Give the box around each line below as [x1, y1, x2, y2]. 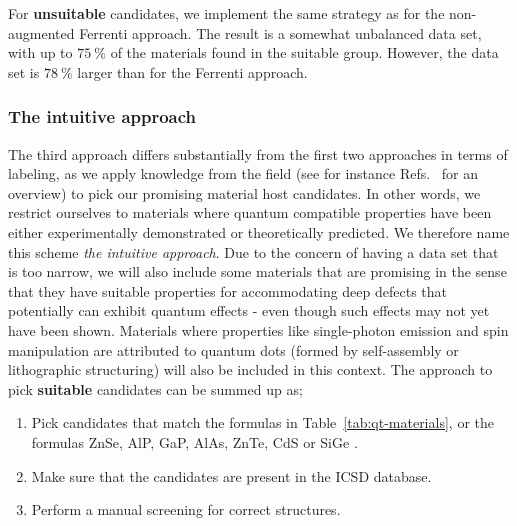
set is [8, 61, 40, 82]
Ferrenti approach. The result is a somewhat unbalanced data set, [79, 22, 482, 43]
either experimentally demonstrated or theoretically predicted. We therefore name [8, 221, 510, 242]
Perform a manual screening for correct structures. [31, 499, 341, 520]
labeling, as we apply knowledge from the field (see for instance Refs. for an [8, 163, 479, 184]
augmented [8, 22, 75, 43]
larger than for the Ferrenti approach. [77, 61, 308, 82]
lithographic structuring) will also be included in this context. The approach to [8, 359, 493, 380]
